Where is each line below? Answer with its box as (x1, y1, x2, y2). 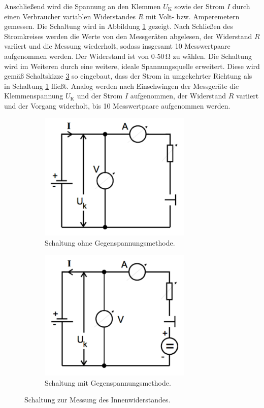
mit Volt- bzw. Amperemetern (145, 11, 240, 21)
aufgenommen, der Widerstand (130, 90, 226, 101)
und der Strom (77, 90, 123, 101)
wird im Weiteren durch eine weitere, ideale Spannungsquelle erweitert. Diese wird (4, 60, 260, 71)
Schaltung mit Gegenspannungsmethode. (45, 377, 171, 388)
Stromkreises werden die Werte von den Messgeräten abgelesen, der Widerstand (4, 30, 252, 41)
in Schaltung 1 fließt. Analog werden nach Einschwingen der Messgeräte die (4, 80, 239, 91)
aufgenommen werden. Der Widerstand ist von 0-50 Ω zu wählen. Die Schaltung (4, 50, 252, 61)
